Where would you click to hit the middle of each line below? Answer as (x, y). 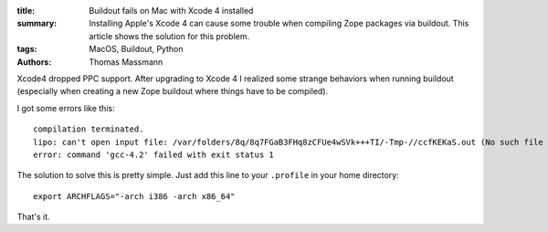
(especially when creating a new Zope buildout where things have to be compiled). (173, 91)
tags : (27, 49)
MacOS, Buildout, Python (136, 49)
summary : (37, 24)
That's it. (33, 217)
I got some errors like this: (66, 108)
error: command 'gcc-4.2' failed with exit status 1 (153, 154)
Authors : (34, 62)
